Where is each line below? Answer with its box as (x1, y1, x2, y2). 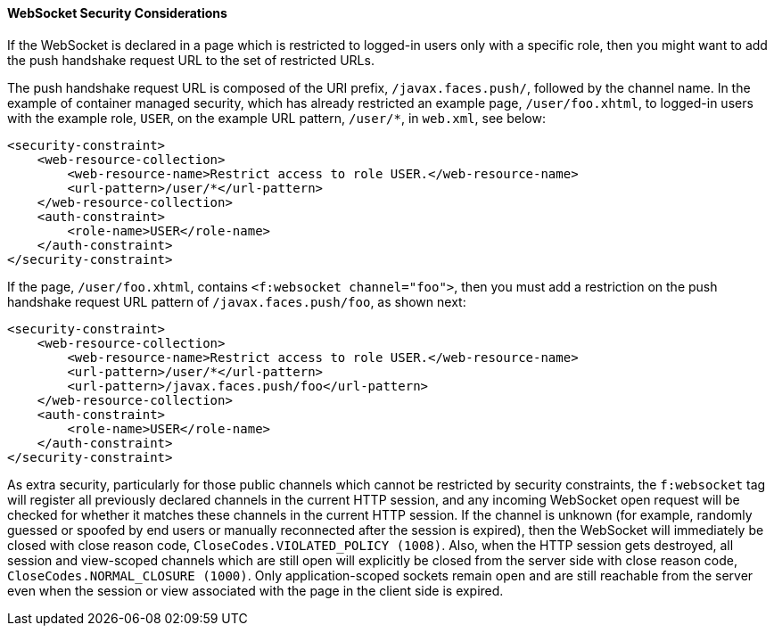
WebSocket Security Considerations (7, 5, 227, 21)
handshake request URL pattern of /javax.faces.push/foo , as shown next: (7, 293, 466, 309)
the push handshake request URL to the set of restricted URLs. (7, 52, 375, 68)
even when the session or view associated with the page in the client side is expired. (7, 582, 504, 598)
